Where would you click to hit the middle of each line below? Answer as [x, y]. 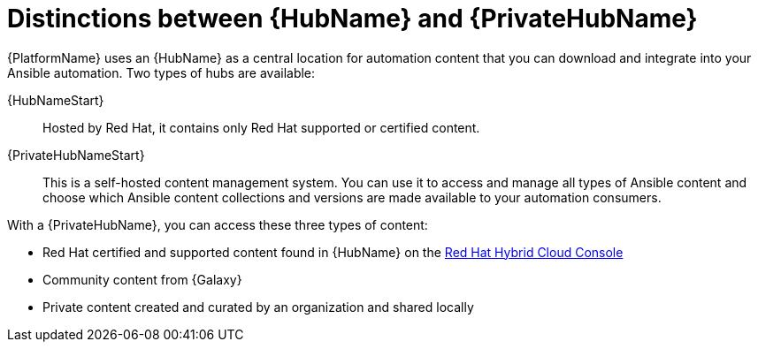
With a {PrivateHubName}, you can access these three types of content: [218, 224]
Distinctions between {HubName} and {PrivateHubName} [352, 19]
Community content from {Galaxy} [142, 279]
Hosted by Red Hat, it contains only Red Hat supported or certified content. [261, 127]
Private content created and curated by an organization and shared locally [258, 307]
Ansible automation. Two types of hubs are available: [161, 72]
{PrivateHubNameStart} [76, 155]
